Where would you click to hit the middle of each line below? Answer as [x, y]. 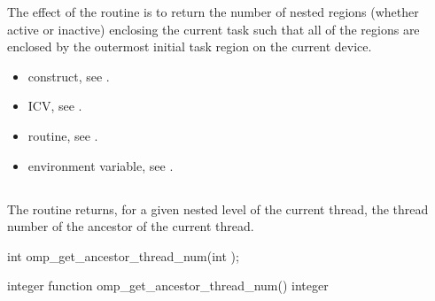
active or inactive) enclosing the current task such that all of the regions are [214, 29]
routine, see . [63, 135]
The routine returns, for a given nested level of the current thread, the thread [218, 208]
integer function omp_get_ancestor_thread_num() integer [168, 286]
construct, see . [69, 76]
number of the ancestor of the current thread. [131, 226]
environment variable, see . [101, 165]
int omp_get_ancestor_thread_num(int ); [123, 255]
